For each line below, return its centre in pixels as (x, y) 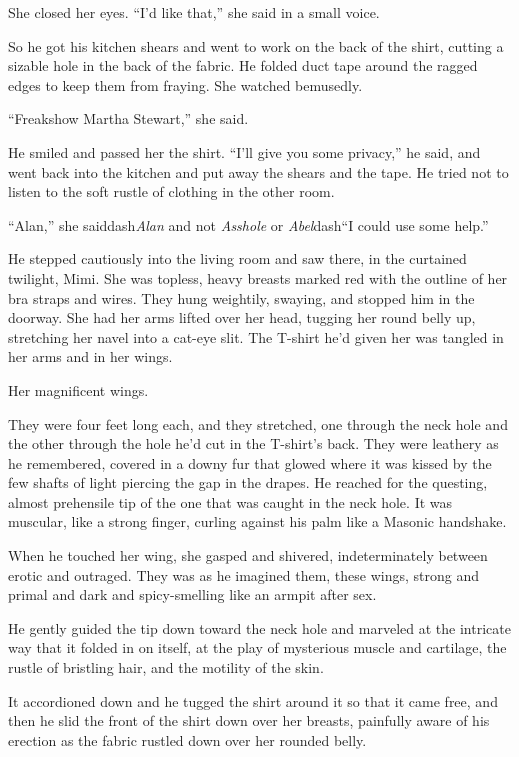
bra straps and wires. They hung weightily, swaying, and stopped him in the (241, 297)
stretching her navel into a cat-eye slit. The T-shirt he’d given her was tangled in (256, 336)
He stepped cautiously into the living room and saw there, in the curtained (237, 258)
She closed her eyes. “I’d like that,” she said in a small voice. (194, 12)
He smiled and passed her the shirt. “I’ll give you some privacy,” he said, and (244, 151)
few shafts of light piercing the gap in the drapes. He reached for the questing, (248, 482)
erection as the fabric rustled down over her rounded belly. (187, 739)
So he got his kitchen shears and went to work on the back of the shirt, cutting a (256, 45)
